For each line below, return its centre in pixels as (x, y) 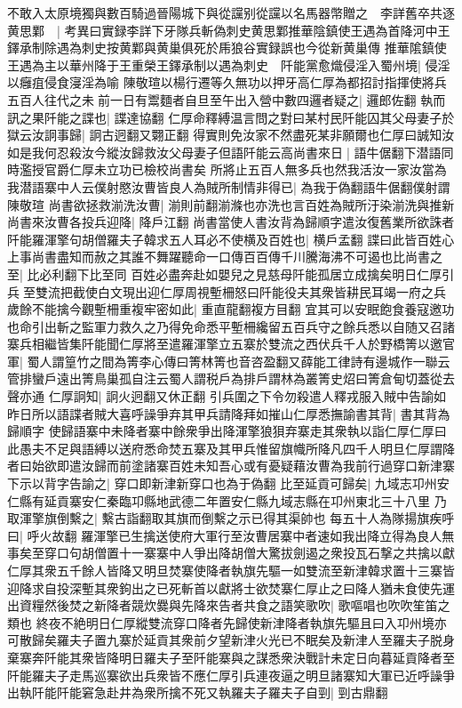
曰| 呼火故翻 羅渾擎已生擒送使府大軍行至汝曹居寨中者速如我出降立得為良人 (225, 535)
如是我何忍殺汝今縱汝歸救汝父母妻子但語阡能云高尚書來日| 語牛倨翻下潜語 (224, 152)
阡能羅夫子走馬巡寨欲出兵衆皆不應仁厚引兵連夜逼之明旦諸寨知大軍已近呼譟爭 (231, 675)
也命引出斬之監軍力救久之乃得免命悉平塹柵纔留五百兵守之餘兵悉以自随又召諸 (231, 326)
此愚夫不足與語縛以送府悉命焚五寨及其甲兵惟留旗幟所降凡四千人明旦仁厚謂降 (231, 448)
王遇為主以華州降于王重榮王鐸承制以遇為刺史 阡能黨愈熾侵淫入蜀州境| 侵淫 (229, 64)
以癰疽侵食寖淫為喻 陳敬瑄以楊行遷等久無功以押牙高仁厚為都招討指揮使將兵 (227, 82)
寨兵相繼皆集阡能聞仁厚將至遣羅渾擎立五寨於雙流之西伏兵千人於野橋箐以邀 (225, 344)
